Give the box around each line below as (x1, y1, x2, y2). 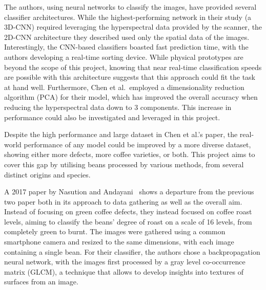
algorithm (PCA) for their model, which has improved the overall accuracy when (4, 92, 258, 102)
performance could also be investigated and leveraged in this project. (4, 111, 220, 122)
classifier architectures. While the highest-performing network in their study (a (4, 11, 252, 22)
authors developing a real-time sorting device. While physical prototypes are (4, 51, 243, 62)
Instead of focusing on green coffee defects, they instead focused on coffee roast (4, 206, 252, 217)
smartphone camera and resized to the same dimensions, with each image (4, 236, 234, 247)
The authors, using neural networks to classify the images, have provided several (4, 2, 257, 12)
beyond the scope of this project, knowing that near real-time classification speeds (4, 61, 262, 72)
